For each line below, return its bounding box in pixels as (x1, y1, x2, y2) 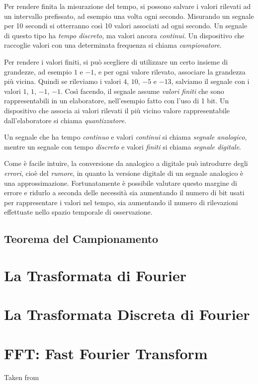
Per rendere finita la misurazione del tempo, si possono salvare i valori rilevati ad (4, 1, 251, 11)
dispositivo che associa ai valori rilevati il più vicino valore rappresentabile (4, 105, 230, 115)
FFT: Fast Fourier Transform (4, 343, 208, 363)
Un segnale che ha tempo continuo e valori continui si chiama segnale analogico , (4, 132, 247, 142)
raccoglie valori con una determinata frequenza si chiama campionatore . (4, 40, 222, 50)
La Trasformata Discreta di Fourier (4, 304, 250, 324)
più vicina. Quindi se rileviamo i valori (4, 76, 121, 86)
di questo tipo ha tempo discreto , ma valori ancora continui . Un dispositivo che (4, 30, 245, 40)
